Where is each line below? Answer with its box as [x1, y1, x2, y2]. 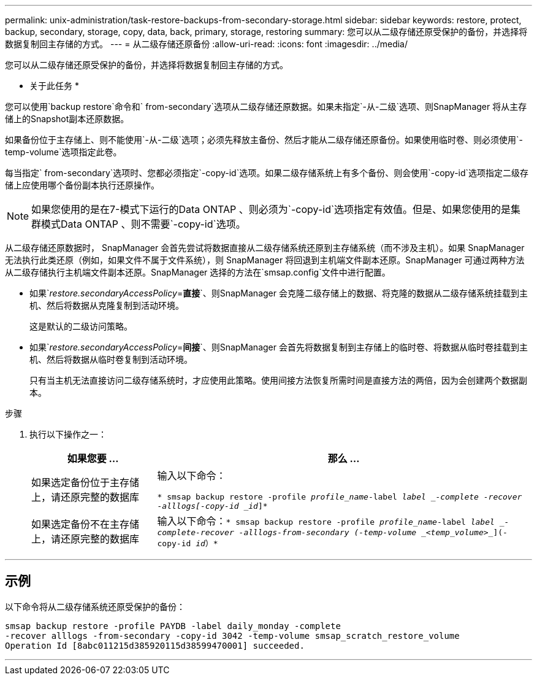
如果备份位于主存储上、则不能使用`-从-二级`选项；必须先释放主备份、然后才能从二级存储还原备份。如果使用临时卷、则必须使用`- [5, 134, 523, 145]
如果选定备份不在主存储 [31, 518, 140, 530]
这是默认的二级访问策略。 [29, 321, 132, 331]
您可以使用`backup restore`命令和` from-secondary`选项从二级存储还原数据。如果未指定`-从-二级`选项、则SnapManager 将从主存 [5, 101, 527, 112]
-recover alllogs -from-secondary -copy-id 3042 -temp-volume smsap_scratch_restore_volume [5, 630, 460, 641]
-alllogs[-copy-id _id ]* [157, 501, 268, 511]
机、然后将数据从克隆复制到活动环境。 [29, 300, 184, 311]
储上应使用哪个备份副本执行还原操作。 [5, 180, 159, 190]
